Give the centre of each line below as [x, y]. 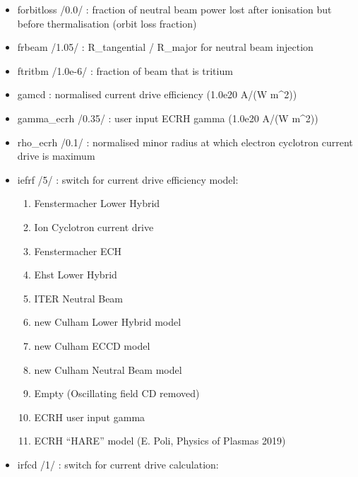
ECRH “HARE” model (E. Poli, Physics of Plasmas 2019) [160, 441]
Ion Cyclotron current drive [94, 226]
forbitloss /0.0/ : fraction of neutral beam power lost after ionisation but [174, 9]
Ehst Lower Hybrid [76, 275]
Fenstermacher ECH [78, 251]
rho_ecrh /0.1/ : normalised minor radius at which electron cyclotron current [185, 142]
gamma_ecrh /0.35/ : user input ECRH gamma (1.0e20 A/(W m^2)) [168, 118]
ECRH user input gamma [90, 417]
